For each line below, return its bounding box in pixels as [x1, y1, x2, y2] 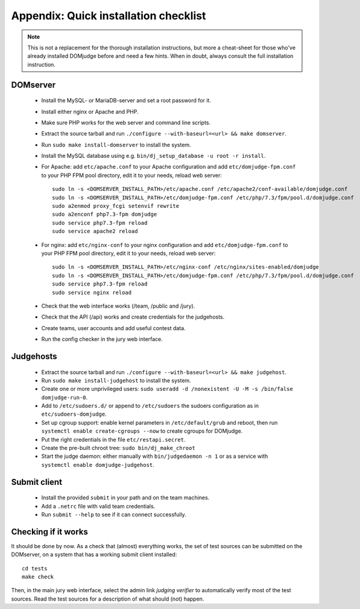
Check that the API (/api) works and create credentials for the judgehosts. [41, 313, 225, 320]
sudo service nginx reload [52, 289, 132, 296]
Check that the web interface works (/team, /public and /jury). [41, 302, 195, 310]
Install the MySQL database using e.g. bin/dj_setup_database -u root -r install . [41, 152, 266, 160]
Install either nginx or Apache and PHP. [41, 108, 139, 115]
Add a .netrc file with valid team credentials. [41, 502, 156, 510]
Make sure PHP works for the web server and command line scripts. [41, 119, 211, 126]
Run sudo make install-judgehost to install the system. [41, 376, 191, 384]
